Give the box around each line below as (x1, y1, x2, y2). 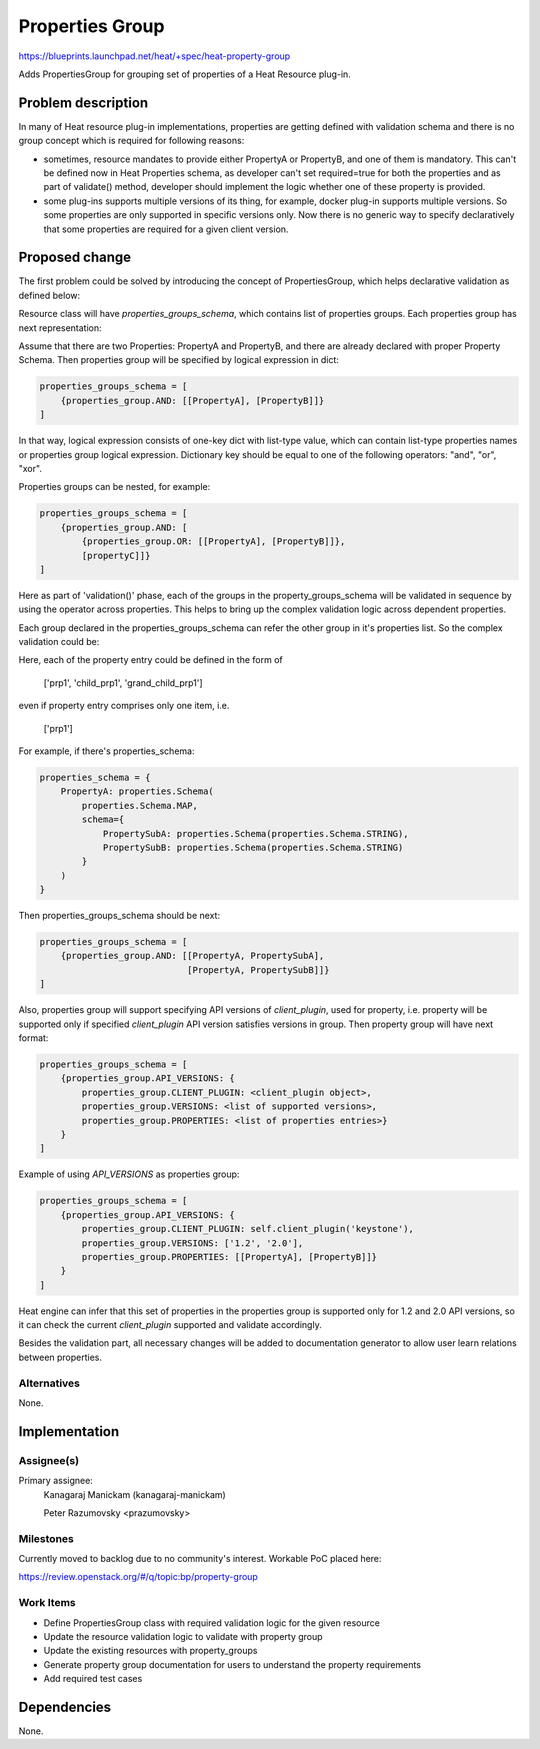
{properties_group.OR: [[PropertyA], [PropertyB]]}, (81, 536, 346, 547)
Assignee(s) (18, 1453, 80, 1467)
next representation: (18, 321, 102, 334)
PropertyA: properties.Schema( (60, 786, 214, 797)
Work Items (18, 1596, 76, 1610)
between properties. (18, 1351, 103, 1363)
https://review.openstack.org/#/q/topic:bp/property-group (18, 1571, 259, 1583)
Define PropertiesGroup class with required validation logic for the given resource (43, 1616, 380, 1629)
